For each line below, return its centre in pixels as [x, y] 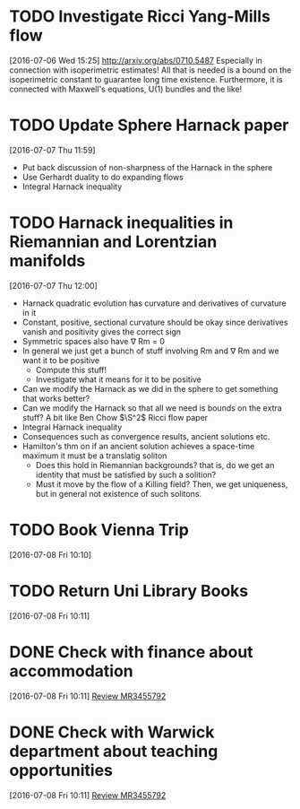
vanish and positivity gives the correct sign [102, 331]
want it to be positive [61, 360]
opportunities [61, 770]
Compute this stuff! [71, 370]
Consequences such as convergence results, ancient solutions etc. [146, 436]
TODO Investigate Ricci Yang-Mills [140, 17]
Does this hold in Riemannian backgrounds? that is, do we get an [155, 465]
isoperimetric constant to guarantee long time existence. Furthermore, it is [146, 79]
